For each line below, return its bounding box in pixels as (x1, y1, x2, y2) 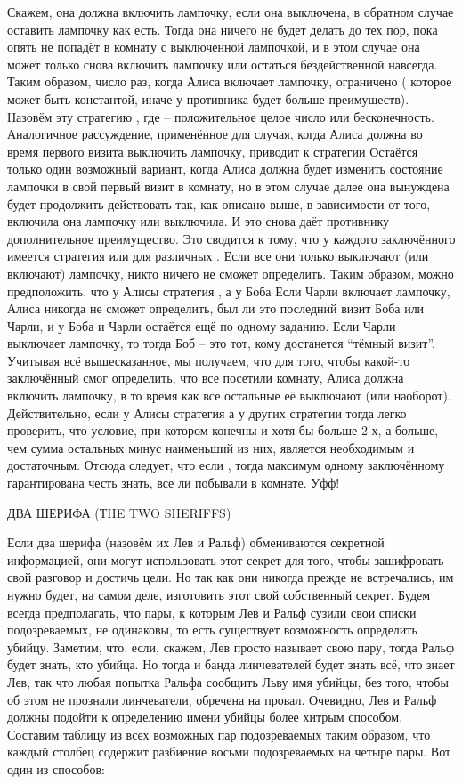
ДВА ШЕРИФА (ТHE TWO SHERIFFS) (7, 503, 231, 521)
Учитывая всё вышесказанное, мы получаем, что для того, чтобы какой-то (7, 351, 410, 369)
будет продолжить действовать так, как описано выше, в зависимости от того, (7, 194, 431, 213)
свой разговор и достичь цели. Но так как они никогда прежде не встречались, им (7, 568, 454, 586)
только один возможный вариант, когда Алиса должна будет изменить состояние (7, 159, 443, 178)
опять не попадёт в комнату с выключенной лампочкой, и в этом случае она (7, 37, 420, 56)
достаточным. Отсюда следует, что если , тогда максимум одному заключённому (7, 456, 445, 474)
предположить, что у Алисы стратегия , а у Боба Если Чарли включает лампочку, (7, 281, 450, 300)
